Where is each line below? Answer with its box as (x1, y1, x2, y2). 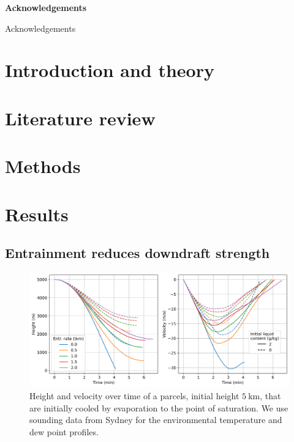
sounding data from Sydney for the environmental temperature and (29, 413, 282, 426)
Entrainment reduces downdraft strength (5, 243, 270, 262)
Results (5, 201, 69, 226)
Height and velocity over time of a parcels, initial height (29, 389, 239, 402)
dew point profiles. (29, 425, 99, 438)
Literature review (5, 105, 156, 130)
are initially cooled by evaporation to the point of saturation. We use (29, 401, 288, 414)
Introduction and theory (5, 57, 214, 83)
